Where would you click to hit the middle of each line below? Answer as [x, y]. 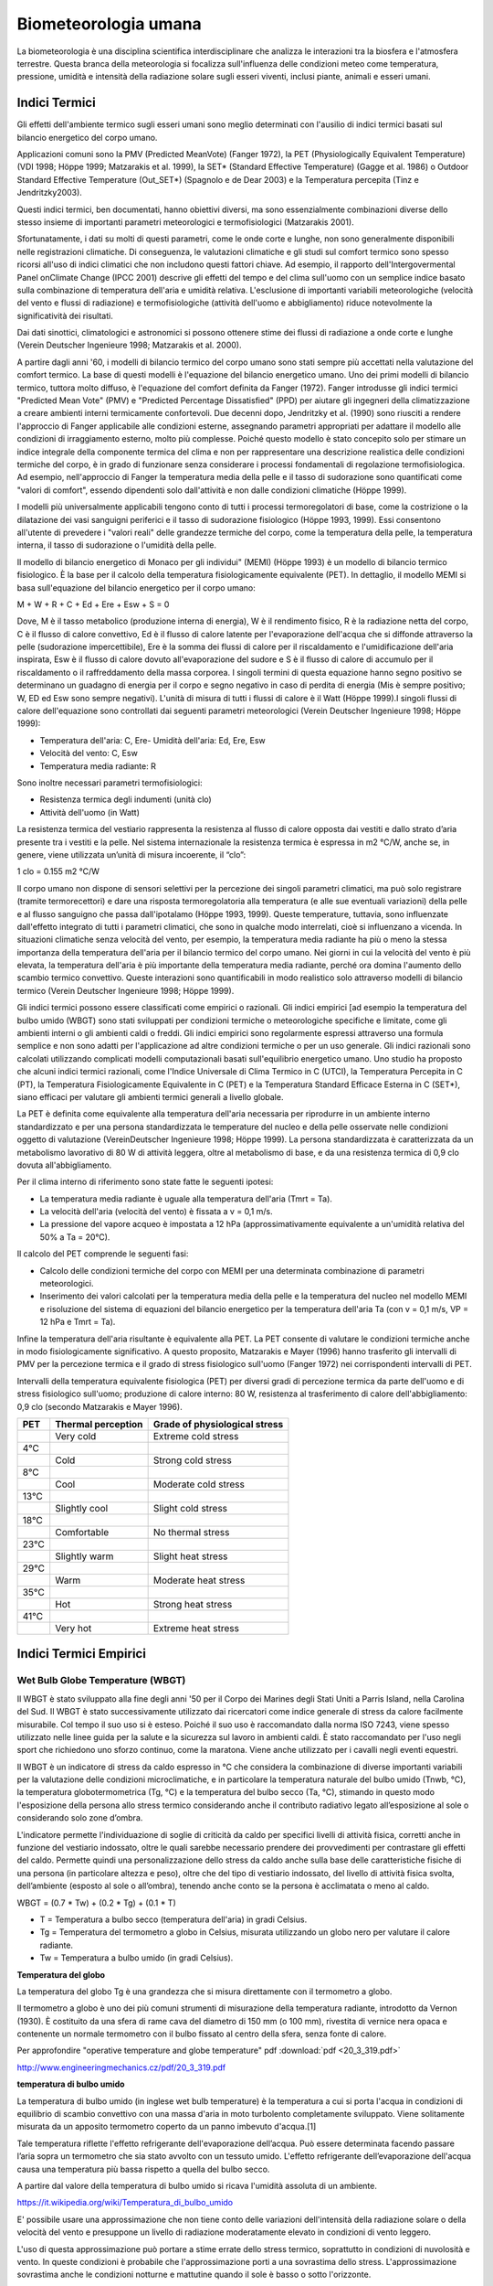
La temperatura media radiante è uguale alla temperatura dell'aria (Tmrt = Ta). [186, 1199]
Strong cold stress [192, 1460]
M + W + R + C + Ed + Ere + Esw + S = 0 [93, 604]
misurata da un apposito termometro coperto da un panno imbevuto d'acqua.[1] [167, 2127]
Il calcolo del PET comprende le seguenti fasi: [103, 1254]
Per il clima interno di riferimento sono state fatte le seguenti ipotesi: [145, 1182]
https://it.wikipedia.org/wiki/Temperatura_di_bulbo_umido [125, 2203]
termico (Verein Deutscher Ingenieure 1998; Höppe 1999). [126, 990]
